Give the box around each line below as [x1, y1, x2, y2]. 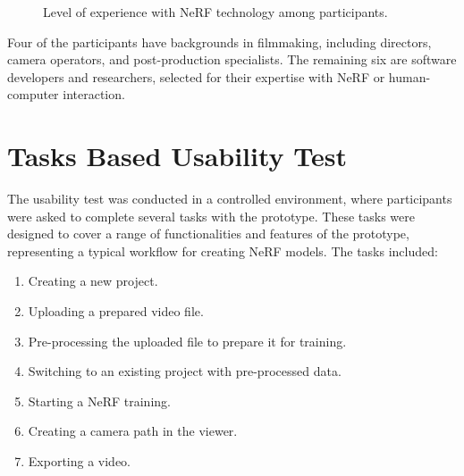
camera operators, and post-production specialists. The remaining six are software [7, 50, 457, 69]
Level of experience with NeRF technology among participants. [43, 3, 388, 21]
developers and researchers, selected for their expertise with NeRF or [7, 67, 385, 86]
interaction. [63, 85, 125, 104]
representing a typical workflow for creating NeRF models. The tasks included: [7, 241, 438, 260]
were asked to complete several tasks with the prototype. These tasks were [7, 206, 415, 225]
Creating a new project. [28, 271, 158, 290]
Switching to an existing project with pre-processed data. [28, 362, 342, 380]
